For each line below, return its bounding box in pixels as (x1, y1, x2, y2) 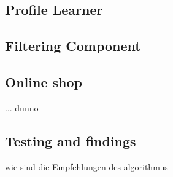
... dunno (5, 101, 39, 114)
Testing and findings (5, 131, 136, 150)
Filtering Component (5, 36, 141, 55)
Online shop (5, 72, 82, 91)
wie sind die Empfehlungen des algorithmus (5, 160, 168, 173)
